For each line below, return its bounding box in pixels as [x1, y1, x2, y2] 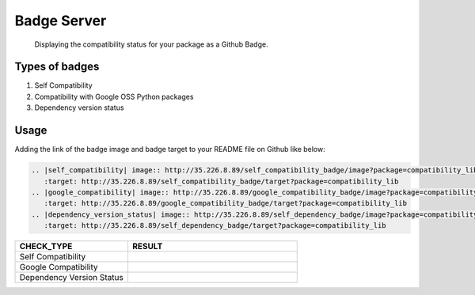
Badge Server [14, 12, 107, 29]
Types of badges [14, 60, 100, 74]
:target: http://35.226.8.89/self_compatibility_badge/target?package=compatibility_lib [44, 176, 399, 186]
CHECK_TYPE [19, 241, 73, 252]
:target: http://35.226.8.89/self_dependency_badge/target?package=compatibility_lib [44, 221, 387, 230]
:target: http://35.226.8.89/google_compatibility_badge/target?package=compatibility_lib [44, 199, 408, 208]
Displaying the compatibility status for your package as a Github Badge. [34, 40, 268, 49]
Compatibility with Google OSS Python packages [34, 92, 194, 101]
